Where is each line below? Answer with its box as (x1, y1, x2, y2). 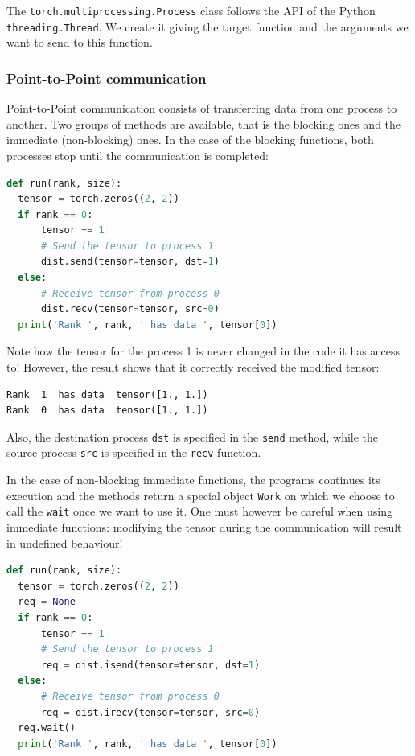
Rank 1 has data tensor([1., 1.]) (6, 388, 208, 401)
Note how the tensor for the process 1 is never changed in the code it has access (6, 343, 401, 360)
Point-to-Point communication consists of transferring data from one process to (6, 100, 397, 117)
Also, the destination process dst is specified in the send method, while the (6, 428, 379, 445)
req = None (18, 596, 76, 608)
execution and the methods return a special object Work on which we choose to (6, 487, 395, 503)
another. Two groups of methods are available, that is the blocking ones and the (6, 115, 401, 132)
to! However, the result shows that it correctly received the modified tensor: (6, 359, 380, 376)
